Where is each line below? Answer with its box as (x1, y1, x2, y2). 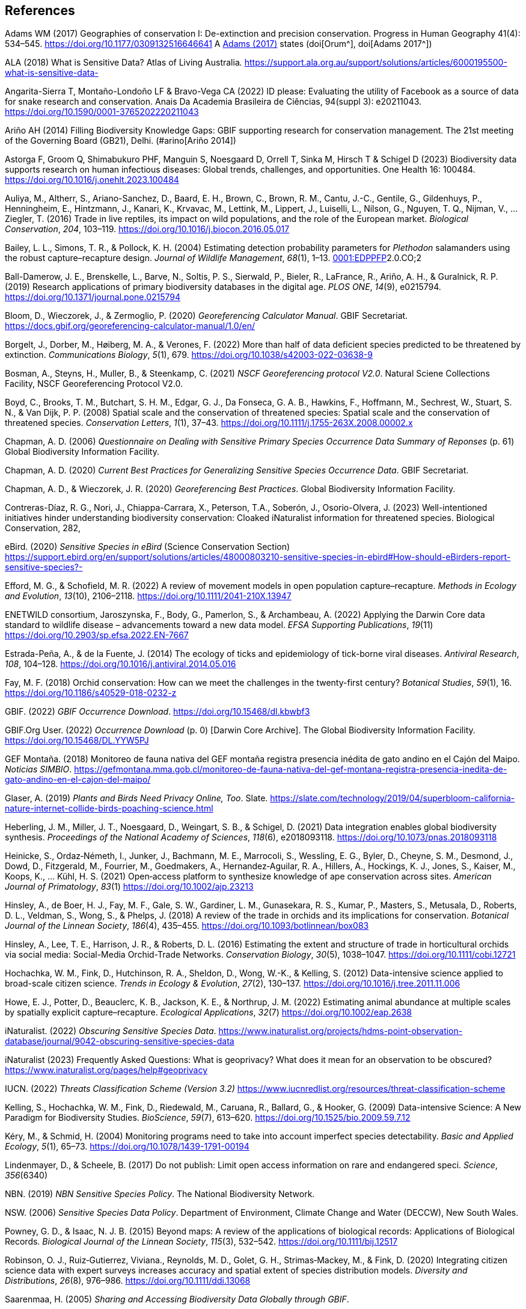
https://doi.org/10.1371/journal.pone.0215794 (5, 292, 181, 303)
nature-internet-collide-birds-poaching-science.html (5, 803, 213, 814)
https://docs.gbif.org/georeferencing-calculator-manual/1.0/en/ (5, 321, 255, 331)
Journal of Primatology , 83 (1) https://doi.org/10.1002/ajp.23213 (5, 881, 254, 892)
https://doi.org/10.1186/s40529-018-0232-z (5, 688, 177, 698)
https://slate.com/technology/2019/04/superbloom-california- (270, 793, 515, 804)
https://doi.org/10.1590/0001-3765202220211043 (5, 106, 199, 117)
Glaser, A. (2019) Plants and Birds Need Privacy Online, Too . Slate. (5, 793, 268, 804)
